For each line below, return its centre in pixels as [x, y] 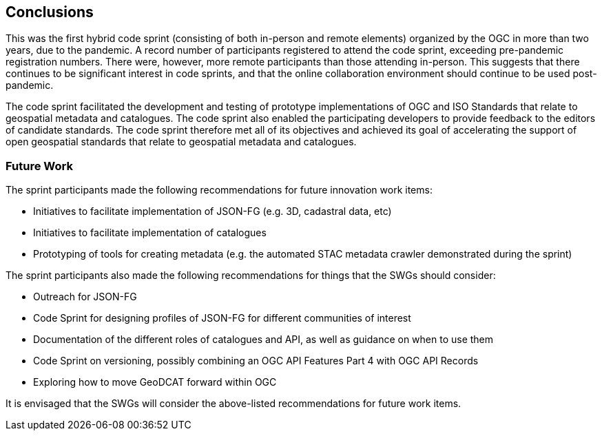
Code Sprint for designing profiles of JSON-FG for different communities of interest [222, 318]
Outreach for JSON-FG [85, 297]
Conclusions [50, 12]
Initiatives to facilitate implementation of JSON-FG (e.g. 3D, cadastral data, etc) [212, 211]
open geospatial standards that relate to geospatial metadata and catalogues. [181, 142]
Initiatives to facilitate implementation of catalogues [150, 233]
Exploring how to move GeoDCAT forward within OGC [155, 382]
